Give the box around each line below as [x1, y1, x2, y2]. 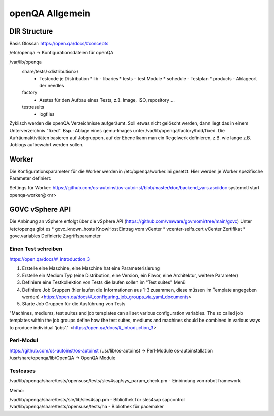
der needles [39, 83, 64, 89]
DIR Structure [9, 27, 53, 36]
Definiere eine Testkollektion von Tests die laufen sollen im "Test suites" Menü [22, 279, 186, 285]
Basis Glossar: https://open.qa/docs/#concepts [9, 41, 109, 47]
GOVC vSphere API [9, 205, 71, 214]
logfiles [39, 111, 55, 117]
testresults [22, 104, 44, 110]
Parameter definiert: [9, 175, 52, 181]
